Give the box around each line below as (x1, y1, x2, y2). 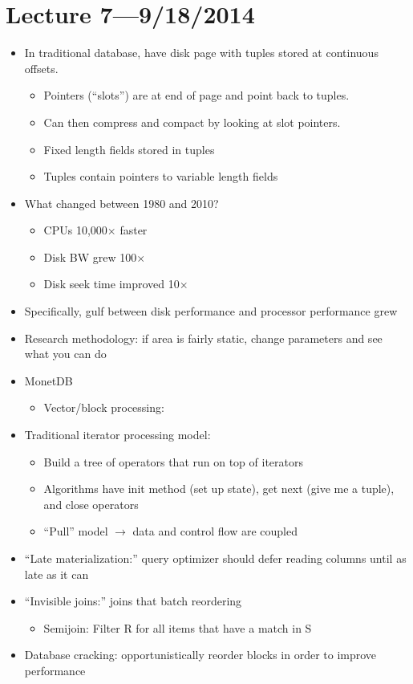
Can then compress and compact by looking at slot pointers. (43, 113, 341, 130)
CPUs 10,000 (43, 222, 107, 238)
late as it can (24, 565, 89, 582)
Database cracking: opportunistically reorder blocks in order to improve (24, 646, 377, 663)
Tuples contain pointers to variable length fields (43, 168, 278, 185)
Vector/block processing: (43, 399, 164, 416)
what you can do (24, 345, 107, 362)
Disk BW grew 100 (43, 248, 137, 265)
